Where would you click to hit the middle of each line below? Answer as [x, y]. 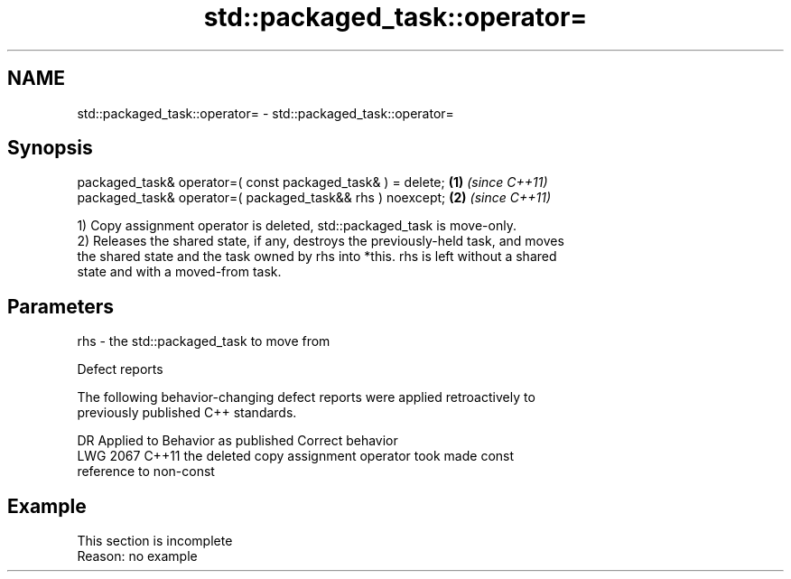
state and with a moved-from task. [179, 272]
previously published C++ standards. [187, 413]
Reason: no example [137, 556]
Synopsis [50, 148]
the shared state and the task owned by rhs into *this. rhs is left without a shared [317, 257]
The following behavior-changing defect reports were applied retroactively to [306, 397]
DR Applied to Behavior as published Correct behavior [237, 441]
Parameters [60, 306]
